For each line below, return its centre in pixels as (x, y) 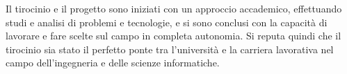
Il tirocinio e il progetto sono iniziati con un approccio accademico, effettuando (174, 8)
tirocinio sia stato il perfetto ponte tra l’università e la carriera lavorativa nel (170, 49)
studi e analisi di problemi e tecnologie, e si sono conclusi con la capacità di (167, 22)
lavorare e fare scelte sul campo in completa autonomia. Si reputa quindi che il (173, 36)
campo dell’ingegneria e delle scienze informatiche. (113, 63)
